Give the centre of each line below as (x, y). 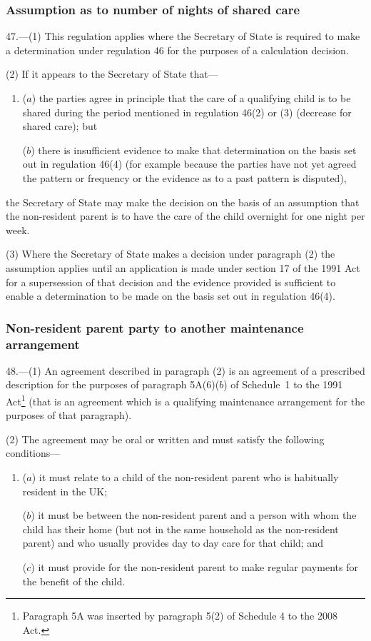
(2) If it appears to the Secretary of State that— (112, 74)
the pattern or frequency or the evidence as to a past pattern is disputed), (184, 177)
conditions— (33, 453)
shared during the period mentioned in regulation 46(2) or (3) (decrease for (187, 112)
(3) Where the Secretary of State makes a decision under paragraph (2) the (171, 254)
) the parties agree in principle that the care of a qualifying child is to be (191, 98)
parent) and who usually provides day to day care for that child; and (173, 543)
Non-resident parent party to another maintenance (155, 327)
